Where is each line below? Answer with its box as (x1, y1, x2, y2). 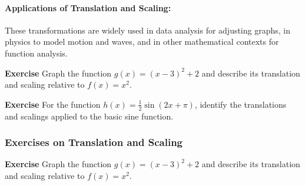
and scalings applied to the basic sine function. (5, 109, 174, 122)
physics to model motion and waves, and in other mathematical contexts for (5, 35, 279, 48)
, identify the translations (194, 98, 287, 110)
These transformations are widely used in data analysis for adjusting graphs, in (5, 24, 291, 36)
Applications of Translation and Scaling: (5, 1, 171, 14)
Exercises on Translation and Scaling (5, 135, 183, 150)
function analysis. (5, 46, 68, 59)
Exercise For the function (5, 98, 101, 110)
